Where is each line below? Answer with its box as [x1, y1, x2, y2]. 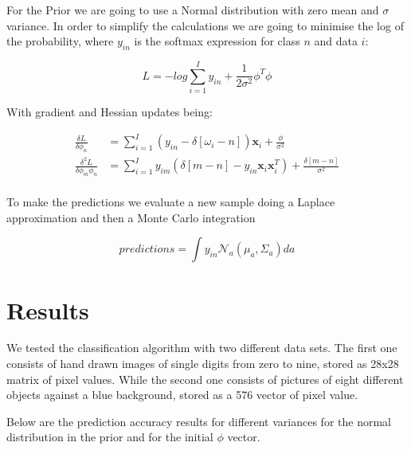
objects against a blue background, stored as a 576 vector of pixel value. [6, 386, 358, 403]
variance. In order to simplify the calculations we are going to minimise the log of [6, 17, 404, 33]
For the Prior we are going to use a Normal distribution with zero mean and [6, 2, 379, 18]
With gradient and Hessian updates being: [6, 104, 213, 120]
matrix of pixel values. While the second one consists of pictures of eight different [6, 370, 404, 387]
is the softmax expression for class [134, 33, 300, 49]
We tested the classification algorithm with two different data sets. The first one [6, 339, 397, 356]
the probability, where [6, 33, 114, 49]
